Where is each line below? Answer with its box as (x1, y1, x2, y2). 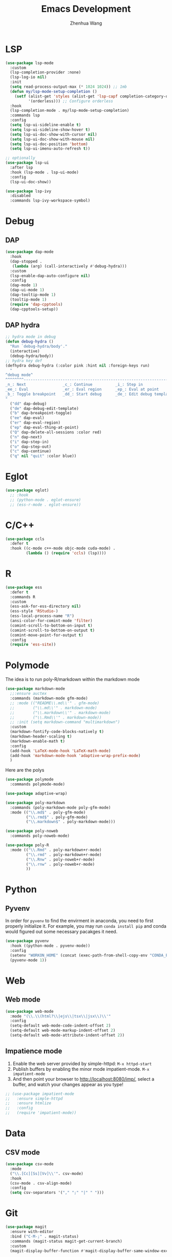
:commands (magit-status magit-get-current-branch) (10, 1239, 123, 1244)
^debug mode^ (5, 372, 33, 377)
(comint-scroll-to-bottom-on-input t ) (10, 623, 93, 628)
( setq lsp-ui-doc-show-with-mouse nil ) (10, 136, 95, 142)
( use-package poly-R (5, 843, 50, 848)
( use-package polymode (5, 777, 54, 782)
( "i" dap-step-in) (10, 439, 50, 444)
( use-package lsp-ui (5, 160, 50, 166)
